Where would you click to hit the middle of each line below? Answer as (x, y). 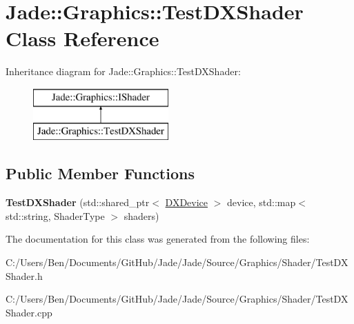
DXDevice (187, 202)
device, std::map (262, 202)
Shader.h (24, 275)
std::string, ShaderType (55, 215)
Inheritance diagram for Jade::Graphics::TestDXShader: (123, 71)
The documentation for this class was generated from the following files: (158, 239)
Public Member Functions (100, 173)
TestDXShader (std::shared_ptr (78, 202)
